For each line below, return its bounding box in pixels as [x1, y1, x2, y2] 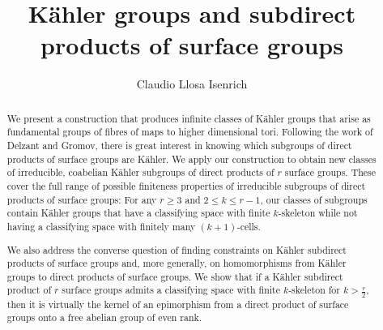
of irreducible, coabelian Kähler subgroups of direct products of [6, 165, 274, 179]
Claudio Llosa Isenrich [136, 75, 248, 92]
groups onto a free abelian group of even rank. [6, 311, 202, 324]
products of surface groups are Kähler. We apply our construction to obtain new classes [6, 152, 377, 165]
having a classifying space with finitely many [6, 219, 196, 233]
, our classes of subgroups [260, 192, 368, 206]
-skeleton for [288, 283, 340, 297]
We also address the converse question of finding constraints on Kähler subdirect [6, 242, 347, 256]
